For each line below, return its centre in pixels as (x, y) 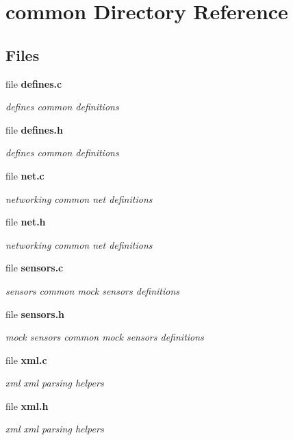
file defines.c (34, 83)
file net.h (26, 222)
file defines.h (34, 129)
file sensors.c (35, 268)
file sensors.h (35, 314)
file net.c (25, 175)
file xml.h (27, 405)
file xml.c (26, 359)
